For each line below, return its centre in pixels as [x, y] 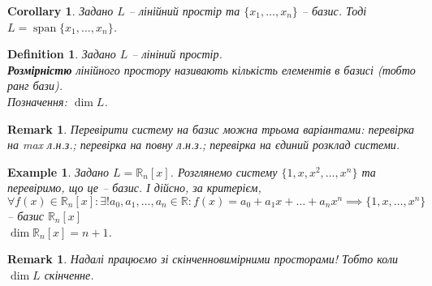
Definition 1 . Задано [62, 54]
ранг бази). [35, 85]
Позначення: [37, 101]
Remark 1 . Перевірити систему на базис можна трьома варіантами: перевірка [211, 128]
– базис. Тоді [334, 11]
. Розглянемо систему [224, 171]
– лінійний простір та [184, 11]
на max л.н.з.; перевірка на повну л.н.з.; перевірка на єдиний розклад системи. [204, 145]
